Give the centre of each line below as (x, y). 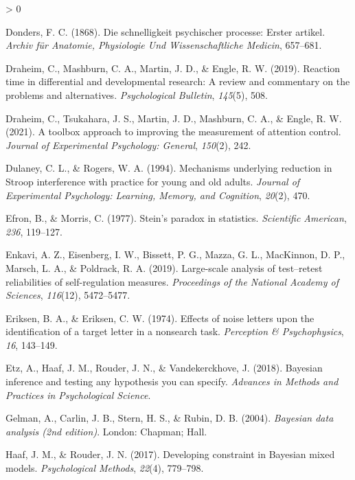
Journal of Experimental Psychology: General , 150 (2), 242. (128, 145)
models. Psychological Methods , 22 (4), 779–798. (105, 468)
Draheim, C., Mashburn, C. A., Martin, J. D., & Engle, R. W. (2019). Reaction (173, 68)
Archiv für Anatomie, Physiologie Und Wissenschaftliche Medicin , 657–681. (164, 45)
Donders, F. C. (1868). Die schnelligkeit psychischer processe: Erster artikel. (165, 31)
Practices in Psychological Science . (78, 395)
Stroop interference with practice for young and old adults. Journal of (153, 181)
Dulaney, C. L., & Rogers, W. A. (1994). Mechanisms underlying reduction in (169, 168)
